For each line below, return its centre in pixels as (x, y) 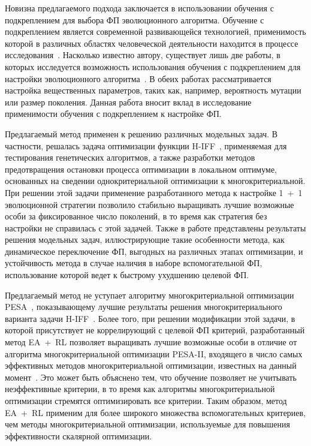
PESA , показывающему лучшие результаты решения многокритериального (144, 307)
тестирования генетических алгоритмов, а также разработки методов (130, 157)
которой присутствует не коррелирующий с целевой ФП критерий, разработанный (155, 330)
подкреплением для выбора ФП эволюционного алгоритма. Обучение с (135, 19)
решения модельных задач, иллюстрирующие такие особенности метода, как (145, 239)
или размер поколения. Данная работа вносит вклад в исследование (128, 102)
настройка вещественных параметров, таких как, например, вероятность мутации (153, 90)
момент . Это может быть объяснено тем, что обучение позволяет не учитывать (151, 377)
